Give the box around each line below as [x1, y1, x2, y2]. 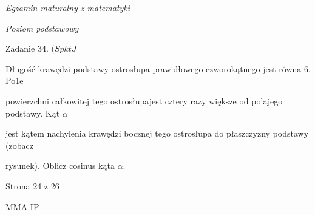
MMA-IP [5, 200, 39, 213]
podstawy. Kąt [5, 106, 60, 119]
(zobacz [5, 138, 33, 151]
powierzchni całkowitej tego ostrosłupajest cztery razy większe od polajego [5, 94, 283, 107]
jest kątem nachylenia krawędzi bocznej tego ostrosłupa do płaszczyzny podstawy [5, 127, 309, 140]
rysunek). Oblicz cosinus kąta [5, 159, 115, 172]
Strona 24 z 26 [5, 179, 59, 192]
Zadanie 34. [5, 42, 49, 55]
